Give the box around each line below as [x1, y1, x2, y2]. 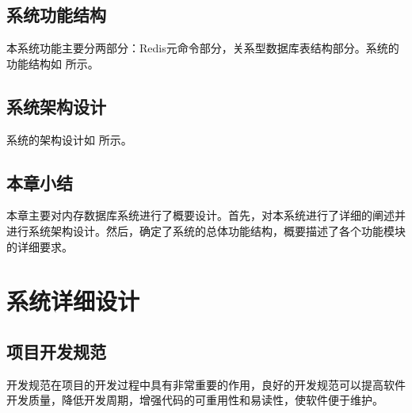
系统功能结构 [6, 2, 106, 27]
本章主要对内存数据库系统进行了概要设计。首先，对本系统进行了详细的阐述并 [6, 207, 406, 224]
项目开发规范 [6, 338, 106, 363]
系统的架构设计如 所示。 [6, 131, 132, 147]
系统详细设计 [6, 285, 140, 317]
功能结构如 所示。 [6, 55, 99, 71]
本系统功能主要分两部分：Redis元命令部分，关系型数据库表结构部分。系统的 [6, 40, 399, 56]
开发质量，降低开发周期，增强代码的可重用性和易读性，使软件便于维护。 [6, 392, 383, 408]
